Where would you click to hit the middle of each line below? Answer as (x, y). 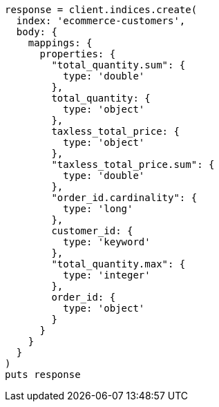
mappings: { (60, 43)
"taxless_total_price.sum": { (133, 164)
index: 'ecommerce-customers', (101, 21)
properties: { (78, 54)
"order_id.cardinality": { (124, 198)
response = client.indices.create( (101, 10)
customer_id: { (92, 231)
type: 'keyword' (107, 242)
